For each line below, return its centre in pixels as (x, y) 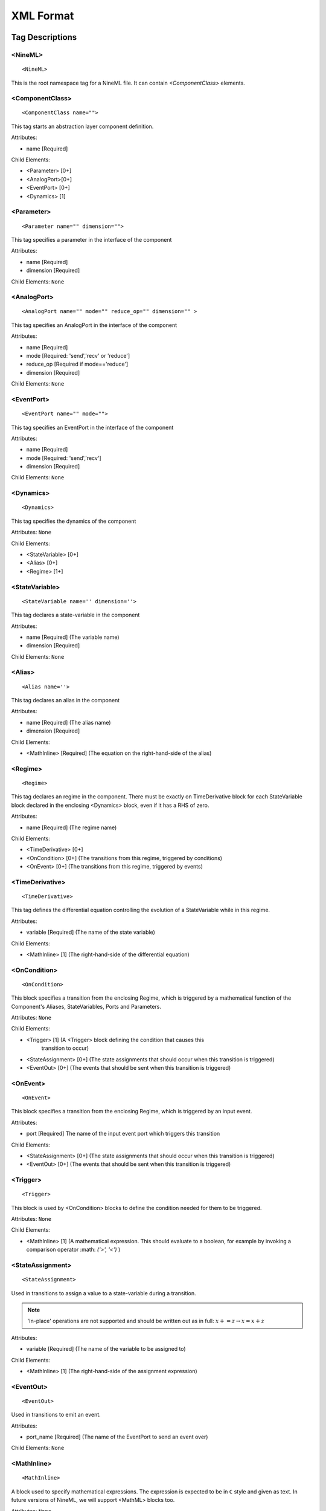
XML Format (43, 16)
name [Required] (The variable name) (73, 637)
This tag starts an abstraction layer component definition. (82, 126)
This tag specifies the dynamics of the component (74, 521)
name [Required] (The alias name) (69, 722)
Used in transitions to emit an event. (56, 1415)
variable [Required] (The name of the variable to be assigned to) (106, 1349)
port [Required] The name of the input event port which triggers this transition (123, 1134)
